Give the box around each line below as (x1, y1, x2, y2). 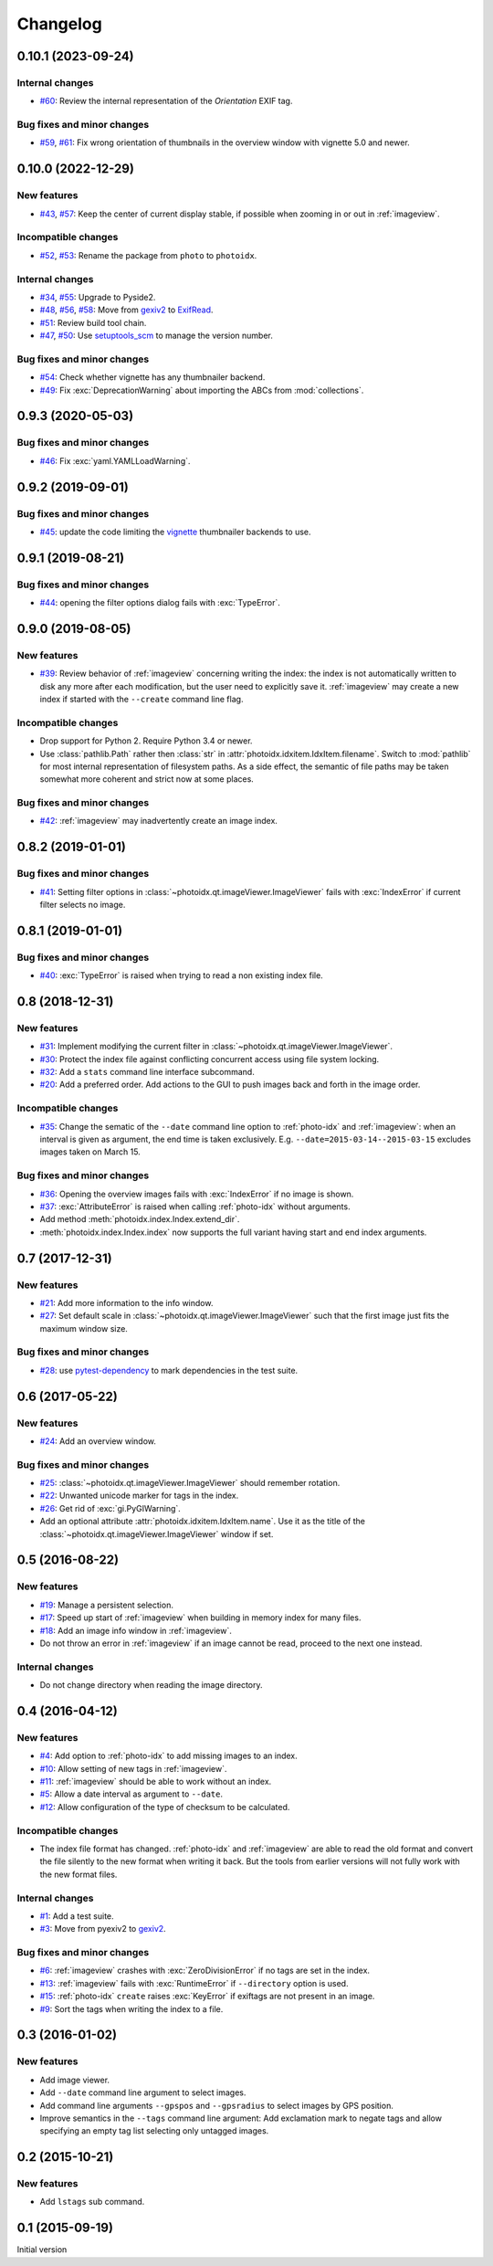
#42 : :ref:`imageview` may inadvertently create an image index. (39, 816, 278, 827)
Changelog (16, 14, 102, 34)
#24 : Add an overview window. (39, 1435, 157, 1447)
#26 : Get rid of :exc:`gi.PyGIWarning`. (39, 1502, 182, 1513)
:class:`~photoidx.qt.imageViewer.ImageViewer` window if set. (39, 1528, 274, 1539)
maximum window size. (39, 1323, 128, 1333)
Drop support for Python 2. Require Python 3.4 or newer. (39, 735, 253, 746)
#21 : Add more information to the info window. (39, 1297, 214, 1308)
